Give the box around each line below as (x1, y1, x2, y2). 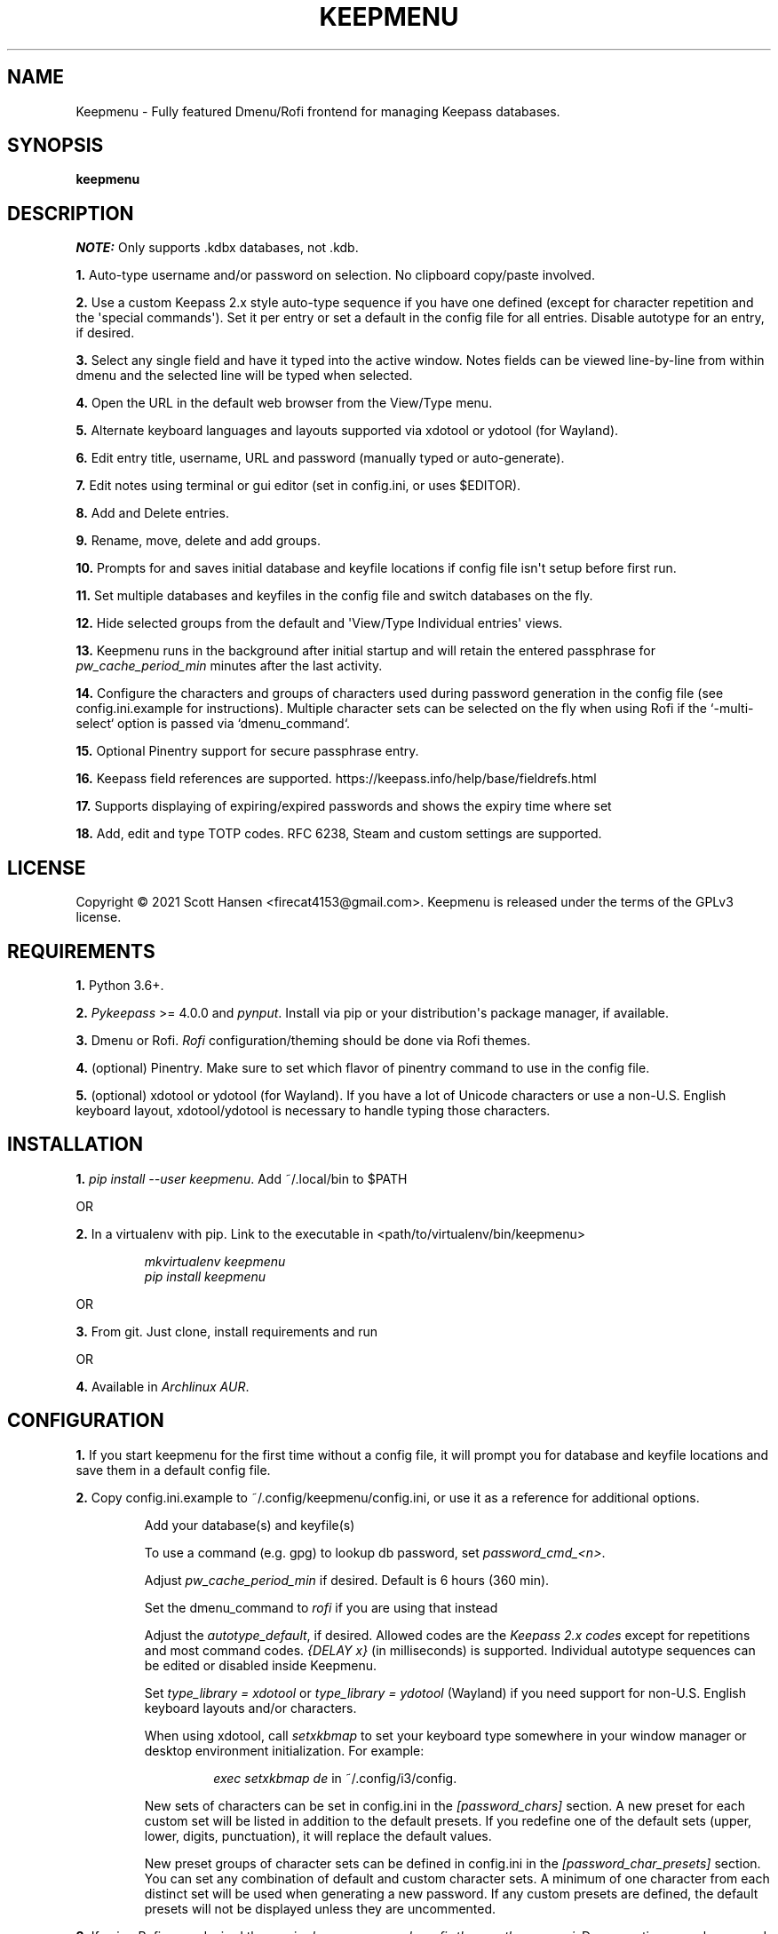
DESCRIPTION (7, 202, 134, 225)
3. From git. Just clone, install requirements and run (75, 1323, 377, 1339)
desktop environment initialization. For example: (144, 1742, 425, 1758)
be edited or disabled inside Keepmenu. (144, 1657, 377, 1673)
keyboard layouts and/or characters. (144, 1700, 357, 1716)
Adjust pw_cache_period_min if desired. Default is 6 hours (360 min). (144, 1572, 550, 1588)
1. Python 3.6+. (75, 977, 164, 993)
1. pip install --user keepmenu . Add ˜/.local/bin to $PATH (75, 1170, 408, 1186)
